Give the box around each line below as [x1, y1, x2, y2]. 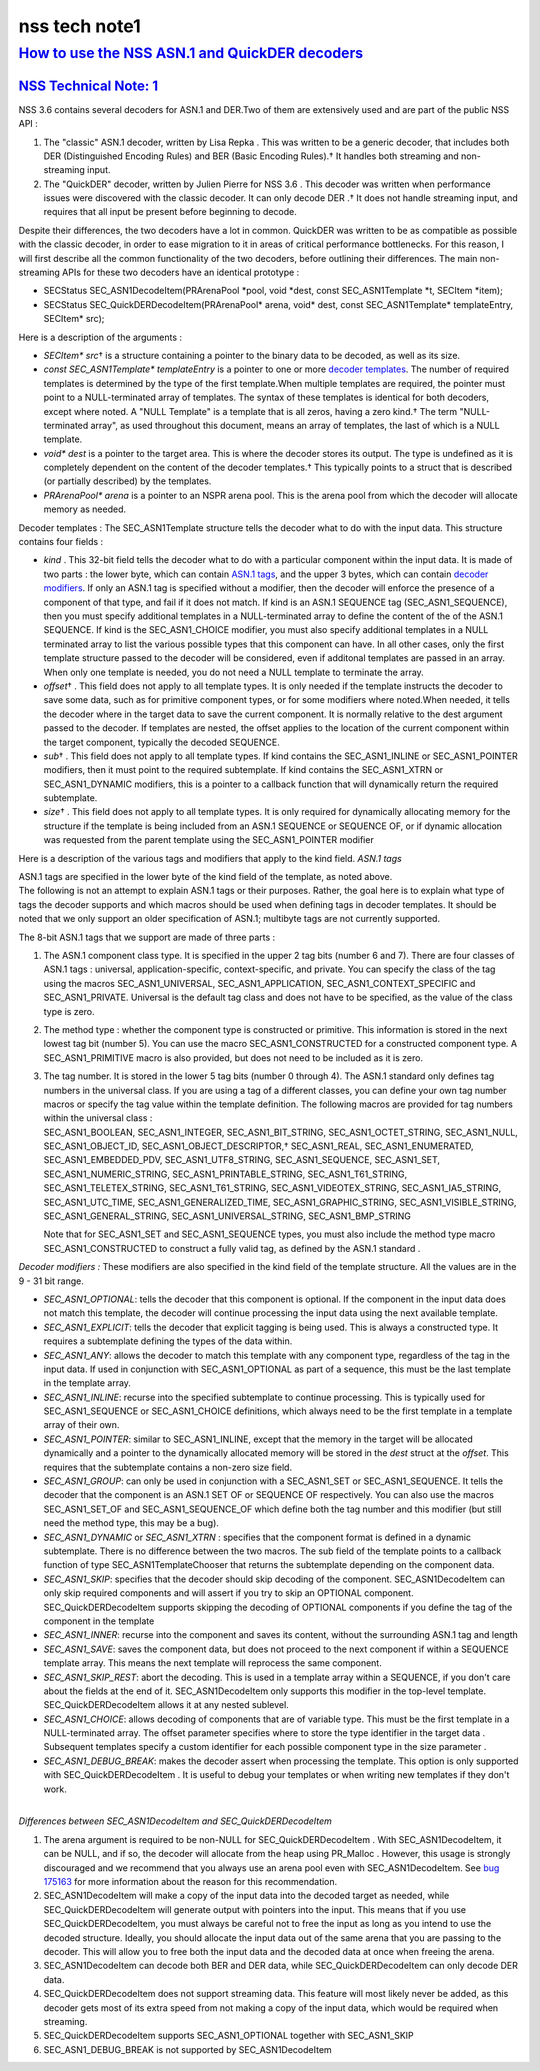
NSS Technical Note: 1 [18, 77, 159, 94]
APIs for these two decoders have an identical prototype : [61, 266, 300, 279]
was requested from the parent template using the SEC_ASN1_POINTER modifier [43, 834, 374, 846]
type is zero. [43, 1005, 95, 1017]
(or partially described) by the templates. [43, 475, 212, 487]
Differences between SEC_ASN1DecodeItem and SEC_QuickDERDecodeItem [18, 1815, 332, 1827]
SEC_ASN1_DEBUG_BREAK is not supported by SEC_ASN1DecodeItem [43, 2043, 332, 2055]
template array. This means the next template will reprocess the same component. [43, 1657, 382, 1669]
